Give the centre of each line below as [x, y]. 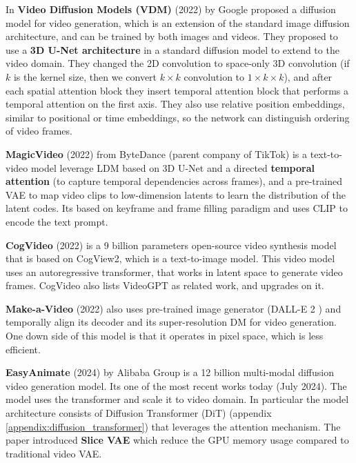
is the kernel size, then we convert [85, 76]
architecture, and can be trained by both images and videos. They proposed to [172, 36]
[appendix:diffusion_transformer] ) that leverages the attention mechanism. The [173, 426]
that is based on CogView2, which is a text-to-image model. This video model [170, 258]
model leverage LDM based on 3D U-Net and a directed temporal [172, 167]
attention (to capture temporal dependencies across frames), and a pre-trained [174, 181]
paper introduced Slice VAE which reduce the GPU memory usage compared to [177, 440]
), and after [308, 76]
